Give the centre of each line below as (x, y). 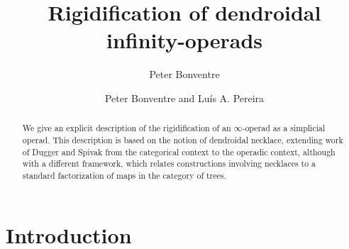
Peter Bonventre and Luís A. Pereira (184, 98)
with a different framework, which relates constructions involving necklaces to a (169, 164)
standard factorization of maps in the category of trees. (124, 175)
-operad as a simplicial (284, 128)
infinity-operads (184, 40)
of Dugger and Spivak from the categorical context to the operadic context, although (179, 151)
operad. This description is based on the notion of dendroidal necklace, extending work (183, 139)
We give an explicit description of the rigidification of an (127, 128)
